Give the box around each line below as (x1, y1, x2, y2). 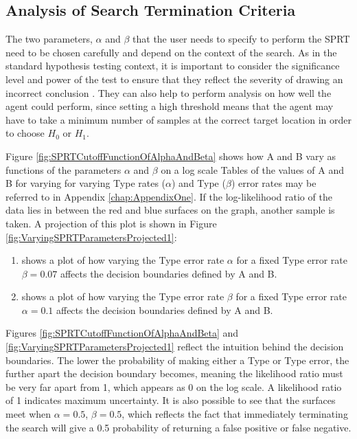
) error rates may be (231, 176, 316, 190)
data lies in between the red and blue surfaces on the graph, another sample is (5, 203, 335, 217)
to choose (5, 126, 45, 140)
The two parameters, (5, 32, 93, 46)
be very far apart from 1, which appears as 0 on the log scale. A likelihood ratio (5, 379, 342, 394)
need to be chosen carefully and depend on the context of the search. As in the (5, 45, 337, 59)
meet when (5, 407, 51, 421)
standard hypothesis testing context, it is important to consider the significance (5, 58, 340, 73)
